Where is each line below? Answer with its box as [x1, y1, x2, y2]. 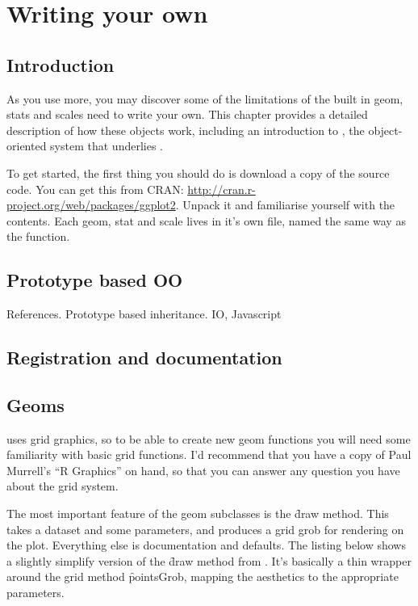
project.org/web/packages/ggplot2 [6, 196, 176, 213]
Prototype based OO [6, 267, 183, 292]
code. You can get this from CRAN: [6, 180, 184, 197]
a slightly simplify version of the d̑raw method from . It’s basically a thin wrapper [6, 552, 412, 569]
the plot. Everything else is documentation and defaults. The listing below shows [6, 537, 406, 553]
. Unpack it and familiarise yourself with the [175, 196, 395, 213]
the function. [6, 228, 70, 245]
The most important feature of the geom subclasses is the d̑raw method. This [6, 505, 389, 522]
